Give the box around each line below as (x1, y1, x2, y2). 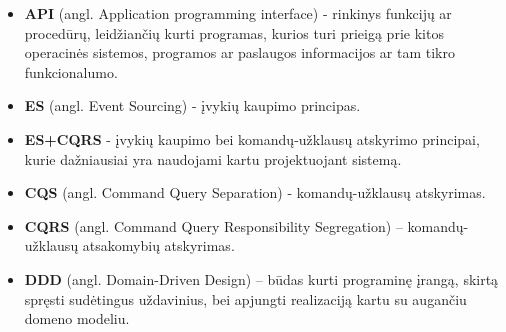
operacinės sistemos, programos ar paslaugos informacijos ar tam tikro (24, 42, 456, 63)
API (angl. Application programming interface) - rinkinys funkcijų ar (24, 3, 452, 23)
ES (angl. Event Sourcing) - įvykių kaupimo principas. (24, 95, 361, 116)
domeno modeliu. (24, 308, 130, 329)
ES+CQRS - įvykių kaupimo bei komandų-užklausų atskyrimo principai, (24, 128, 480, 149)
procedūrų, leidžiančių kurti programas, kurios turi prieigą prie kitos (24, 22, 444, 43)
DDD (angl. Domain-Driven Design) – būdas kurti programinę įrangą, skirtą (24, 268, 499, 289)
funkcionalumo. (24, 61, 118, 82)
